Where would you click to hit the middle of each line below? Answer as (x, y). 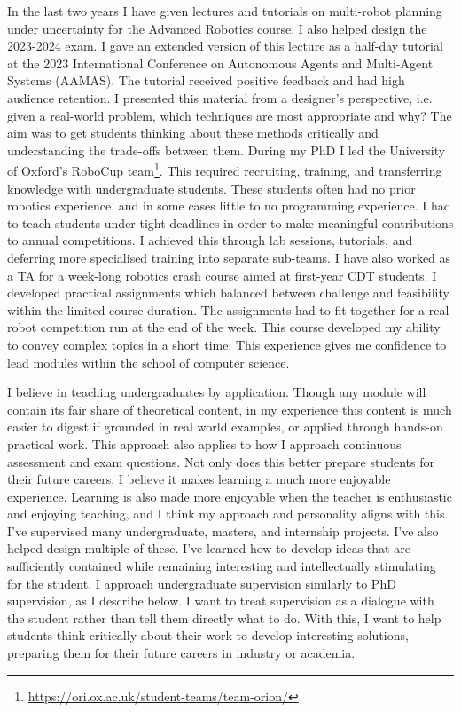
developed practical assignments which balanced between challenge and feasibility (228, 293)
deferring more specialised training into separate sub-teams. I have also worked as (229, 257)
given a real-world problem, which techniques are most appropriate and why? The (230, 115)
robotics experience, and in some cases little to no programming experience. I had (229, 206)
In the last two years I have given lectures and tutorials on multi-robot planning (225, 11)
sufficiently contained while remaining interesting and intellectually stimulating (222, 566)
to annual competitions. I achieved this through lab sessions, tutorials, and (210, 240)
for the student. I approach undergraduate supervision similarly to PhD (202, 583)
